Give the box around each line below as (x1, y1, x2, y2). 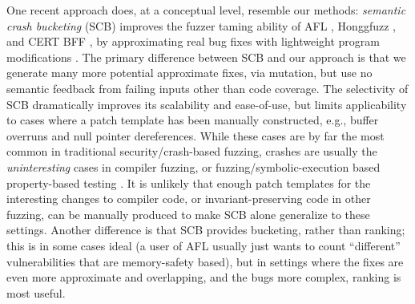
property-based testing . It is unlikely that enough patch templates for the (6, 174, 371, 191)
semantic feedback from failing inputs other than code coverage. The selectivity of (6, 79, 409, 96)
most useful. (6, 284, 66, 301)
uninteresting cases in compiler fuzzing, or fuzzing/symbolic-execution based (6, 158, 381, 175)
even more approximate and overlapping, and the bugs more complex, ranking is (6, 269, 401, 286)
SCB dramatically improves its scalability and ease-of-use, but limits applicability (6, 95, 407, 112)
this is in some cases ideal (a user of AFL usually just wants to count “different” (6, 237, 401, 253)
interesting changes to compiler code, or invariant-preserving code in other (6, 190, 371, 207)
